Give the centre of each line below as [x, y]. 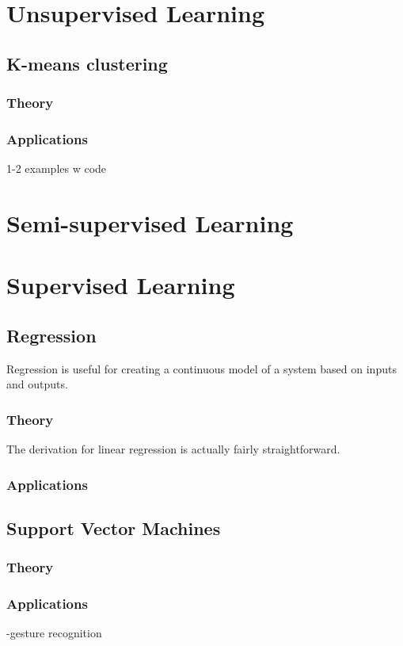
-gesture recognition [54, 633]
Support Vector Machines [114, 528]
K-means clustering [87, 63]
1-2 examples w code [57, 168]
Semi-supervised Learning [150, 223]
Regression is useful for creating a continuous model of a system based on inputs [201, 368]
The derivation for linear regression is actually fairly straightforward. [173, 449]
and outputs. [37, 384]
